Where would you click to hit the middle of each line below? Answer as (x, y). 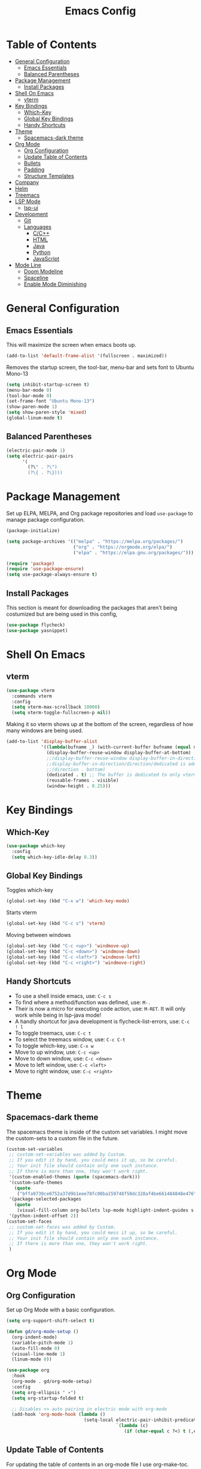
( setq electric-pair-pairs (40, 456)
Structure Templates (49, 176)
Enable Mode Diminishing (55, 284)
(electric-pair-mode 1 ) (36, 451)
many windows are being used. (45, 731)
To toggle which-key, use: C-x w (54, 1045)
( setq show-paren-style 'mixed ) (46, 412)
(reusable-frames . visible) (83, 781)
